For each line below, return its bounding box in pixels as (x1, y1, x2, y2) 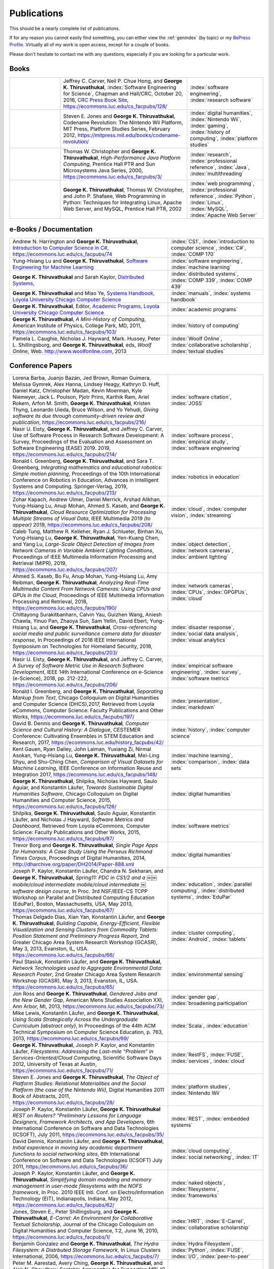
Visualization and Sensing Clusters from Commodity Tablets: (12, 926, 158, 933)
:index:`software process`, (170, 431, 233, 439)
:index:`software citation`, (170, 393, 232, 400)
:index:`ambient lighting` (170, 553, 229, 560)
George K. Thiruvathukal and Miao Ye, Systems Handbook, (12, 290, 155, 297)
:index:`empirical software (170, 662, 233, 669)
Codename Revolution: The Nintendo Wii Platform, (63, 119, 183, 126)
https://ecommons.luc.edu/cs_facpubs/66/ (12, 951, 115, 958)
